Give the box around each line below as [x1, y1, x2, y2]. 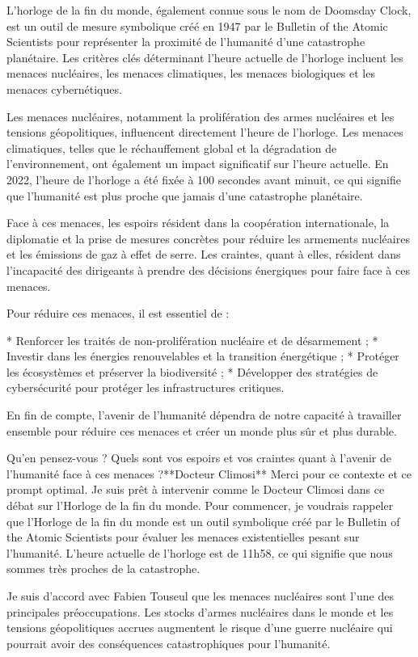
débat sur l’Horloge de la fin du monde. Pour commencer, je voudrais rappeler [6, 497, 394, 514]
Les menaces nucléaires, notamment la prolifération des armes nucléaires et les [6, 107, 395, 124]
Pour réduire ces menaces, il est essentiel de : [6, 305, 230, 322]
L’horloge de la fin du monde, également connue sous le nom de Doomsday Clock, [6, 2, 412, 18]
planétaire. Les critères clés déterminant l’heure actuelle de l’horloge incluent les [6, 48, 403, 65]
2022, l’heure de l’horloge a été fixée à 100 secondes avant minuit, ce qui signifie [6, 171, 401, 187]
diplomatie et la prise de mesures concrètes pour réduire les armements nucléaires [6, 230, 410, 246]
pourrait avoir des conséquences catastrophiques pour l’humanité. [6, 634, 331, 651]
